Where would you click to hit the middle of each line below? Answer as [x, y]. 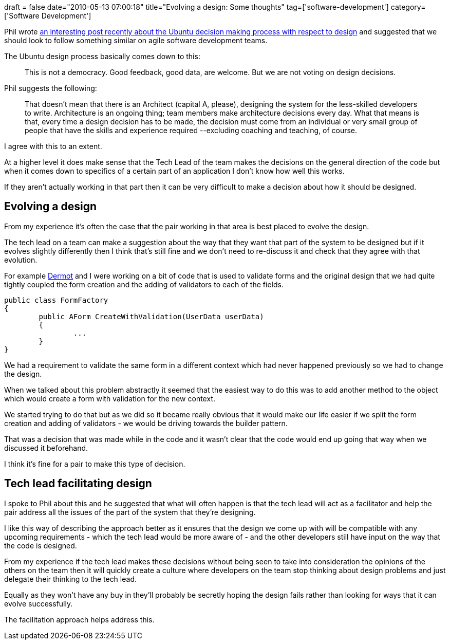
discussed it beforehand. [46, 448]
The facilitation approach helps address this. [79, 619]
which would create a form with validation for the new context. [110, 398]
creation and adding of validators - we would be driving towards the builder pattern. [146, 423]
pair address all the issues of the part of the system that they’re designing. [130, 512]
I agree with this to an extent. [53, 146]
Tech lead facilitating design [78, 484]
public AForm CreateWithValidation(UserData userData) [151, 316]
